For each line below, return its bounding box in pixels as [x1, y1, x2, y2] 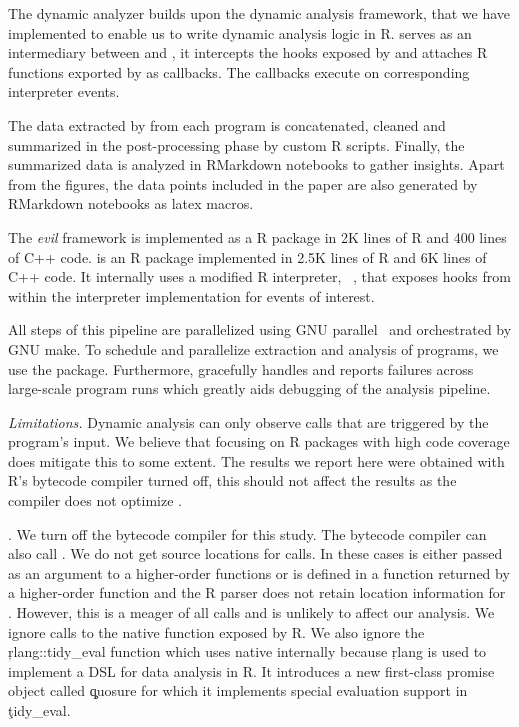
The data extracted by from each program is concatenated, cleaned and [8, 114, 446, 135]
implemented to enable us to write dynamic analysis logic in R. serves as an [8, 22, 472, 43]
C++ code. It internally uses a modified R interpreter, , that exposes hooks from [8, 266, 511, 287]
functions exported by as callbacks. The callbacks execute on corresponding [8, 61, 470, 82]
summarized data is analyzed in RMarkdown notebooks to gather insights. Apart [8, 154, 505, 175]
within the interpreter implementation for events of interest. [8, 285, 375, 306]
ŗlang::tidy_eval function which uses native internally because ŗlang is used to [8, 641, 487, 662]
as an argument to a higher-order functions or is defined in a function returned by [8, 562, 510, 583]
